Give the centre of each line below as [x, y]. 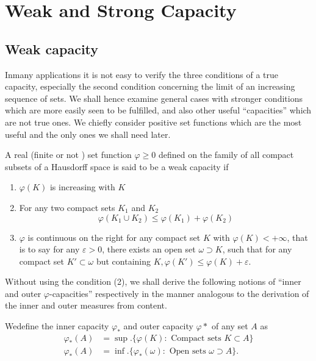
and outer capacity [158, 326]
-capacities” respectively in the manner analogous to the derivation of [179, 293]
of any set [230, 326]
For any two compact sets [67, 207]
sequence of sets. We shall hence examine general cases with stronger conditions [154, 98]
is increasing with [82, 187]
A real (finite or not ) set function [68, 155]
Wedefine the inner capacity [57, 326]
